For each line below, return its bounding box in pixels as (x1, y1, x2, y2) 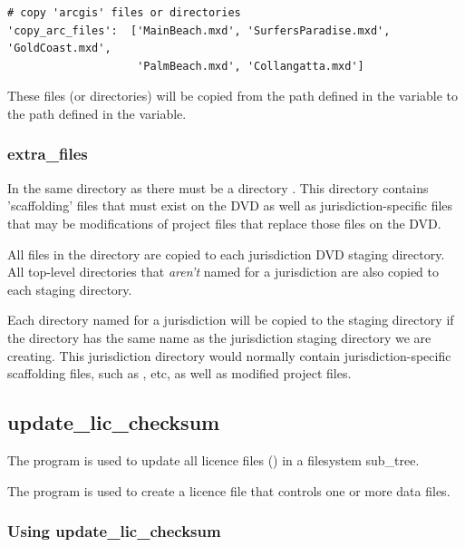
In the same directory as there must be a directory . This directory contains (7, 178, 429, 197)
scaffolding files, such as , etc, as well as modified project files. (7, 364, 352, 383)
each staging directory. (7, 279, 132, 298)
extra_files (7, 142, 88, 165)
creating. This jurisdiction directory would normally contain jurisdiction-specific (7, 346, 451, 365)
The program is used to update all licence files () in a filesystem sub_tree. (7, 450, 420, 469)
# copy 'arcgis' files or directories (7, 6, 241, 19)
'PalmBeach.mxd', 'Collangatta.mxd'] (137, 59, 364, 73)
